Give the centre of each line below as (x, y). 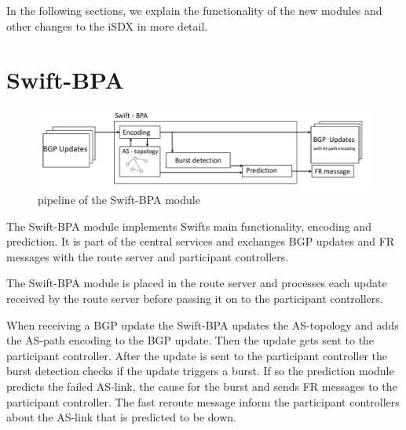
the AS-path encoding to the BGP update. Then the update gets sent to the (190, 340)
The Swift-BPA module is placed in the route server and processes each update (197, 283)
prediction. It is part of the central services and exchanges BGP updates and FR (201, 241)
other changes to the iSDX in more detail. (107, 26)
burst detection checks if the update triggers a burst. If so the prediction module (200, 371)
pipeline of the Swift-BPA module (119, 200)
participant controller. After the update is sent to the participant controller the (197, 355)
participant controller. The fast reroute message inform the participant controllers (203, 401)
